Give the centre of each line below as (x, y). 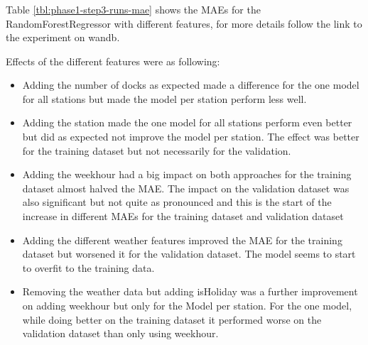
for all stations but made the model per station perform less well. (164, 98)
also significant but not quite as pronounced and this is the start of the (177, 202)
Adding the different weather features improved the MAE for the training (182, 240)
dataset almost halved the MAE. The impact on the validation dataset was (186, 188)
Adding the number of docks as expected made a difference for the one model (191, 85)
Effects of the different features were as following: (113, 61)
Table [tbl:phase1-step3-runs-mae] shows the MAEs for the (133, 9)
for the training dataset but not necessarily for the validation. (157, 150)
